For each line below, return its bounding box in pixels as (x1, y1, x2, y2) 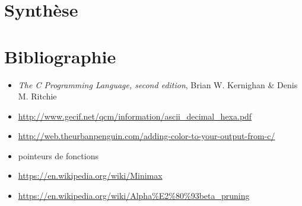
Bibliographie (4, 44, 116, 68)
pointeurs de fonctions (18, 149, 98, 162)
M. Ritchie (18, 90, 57, 102)
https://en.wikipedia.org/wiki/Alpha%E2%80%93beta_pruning (18, 189, 250, 202)
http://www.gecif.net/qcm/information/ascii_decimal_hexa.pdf (18, 110, 252, 122)
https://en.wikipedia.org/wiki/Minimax (18, 169, 163, 182)
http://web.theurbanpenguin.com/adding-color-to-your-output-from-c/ (18, 130, 275, 142)
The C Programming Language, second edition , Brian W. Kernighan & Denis (18, 78, 298, 91)
